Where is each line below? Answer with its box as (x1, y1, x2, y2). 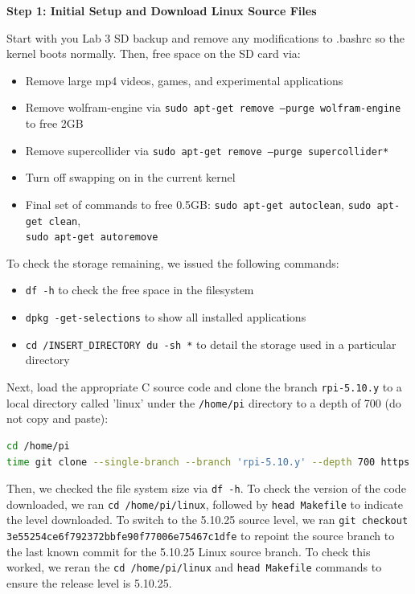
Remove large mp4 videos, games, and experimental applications (25, 72, 343, 88)
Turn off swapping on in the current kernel (25, 169, 236, 186)
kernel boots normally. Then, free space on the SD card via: (6, 45, 301, 62)
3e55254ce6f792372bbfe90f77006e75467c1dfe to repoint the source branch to (6, 527, 395, 544)
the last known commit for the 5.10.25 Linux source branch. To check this (6, 543, 371, 559)
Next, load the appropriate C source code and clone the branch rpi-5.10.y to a (6, 379, 402, 395)
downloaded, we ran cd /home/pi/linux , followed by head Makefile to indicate (6, 495, 403, 512)
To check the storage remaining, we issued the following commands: (6, 254, 339, 271)
